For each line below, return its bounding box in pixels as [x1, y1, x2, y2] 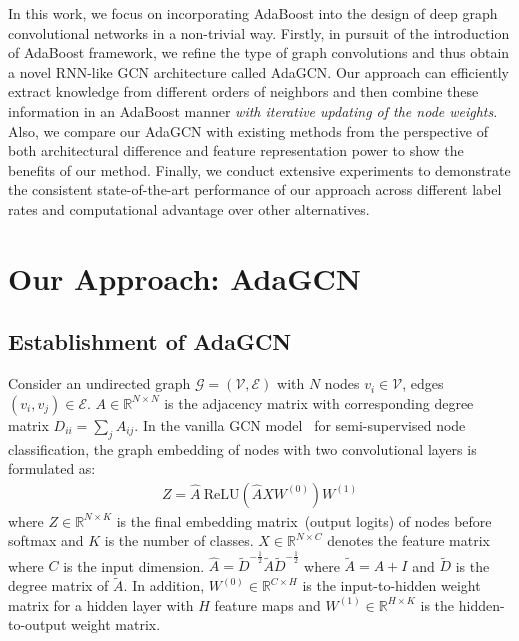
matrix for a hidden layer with [8, 594, 194, 615]
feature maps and [214, 594, 321, 615]
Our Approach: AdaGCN [8, 257, 361, 298]
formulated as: [8, 458, 96, 479]
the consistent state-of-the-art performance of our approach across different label [8, 179, 502, 200]
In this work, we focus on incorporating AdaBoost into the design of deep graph [8, 3, 498, 23]
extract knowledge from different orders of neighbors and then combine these [8, 81, 479, 102]
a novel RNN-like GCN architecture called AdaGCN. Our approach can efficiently [8, 61, 510, 82]
